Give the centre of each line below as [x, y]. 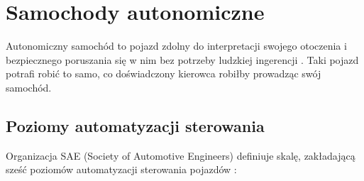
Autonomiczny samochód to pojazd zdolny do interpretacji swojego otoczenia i [176, 46]
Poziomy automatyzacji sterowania [135, 125]
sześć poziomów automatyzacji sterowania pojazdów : [121, 169]
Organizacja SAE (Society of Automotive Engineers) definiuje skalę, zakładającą [181, 155]
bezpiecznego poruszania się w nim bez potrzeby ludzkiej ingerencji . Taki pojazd [182, 59]
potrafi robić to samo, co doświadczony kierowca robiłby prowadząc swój [164, 73]
